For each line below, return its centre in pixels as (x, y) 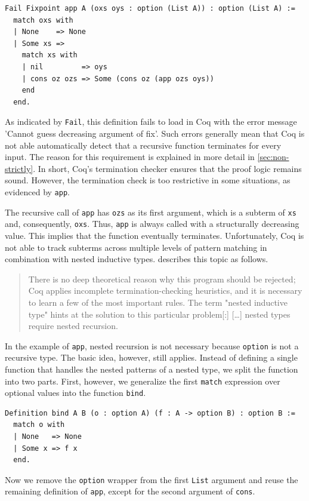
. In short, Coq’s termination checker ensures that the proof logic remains (167, 168)
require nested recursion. (73, 326)
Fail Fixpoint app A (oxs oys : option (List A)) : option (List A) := (150, 8)
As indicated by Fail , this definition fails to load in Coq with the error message (151, 122)
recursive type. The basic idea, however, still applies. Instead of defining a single (151, 357)
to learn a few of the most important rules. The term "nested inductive (158, 302)
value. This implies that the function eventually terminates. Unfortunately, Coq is (154, 235)
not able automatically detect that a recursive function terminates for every (143, 145)
